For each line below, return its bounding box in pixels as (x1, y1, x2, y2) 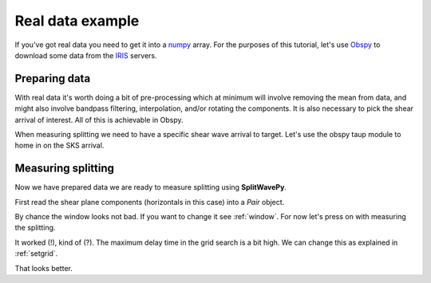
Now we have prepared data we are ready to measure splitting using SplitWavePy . (14, 183, 287, 192)
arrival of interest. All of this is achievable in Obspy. (14, 115, 184, 124)
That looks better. (14, 263, 73, 273)
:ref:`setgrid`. (14, 249, 58, 258)
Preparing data (14, 72, 91, 85)
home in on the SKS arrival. (14, 140, 105, 151)
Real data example (14, 12, 140, 29)
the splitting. (14, 223, 56, 233)
